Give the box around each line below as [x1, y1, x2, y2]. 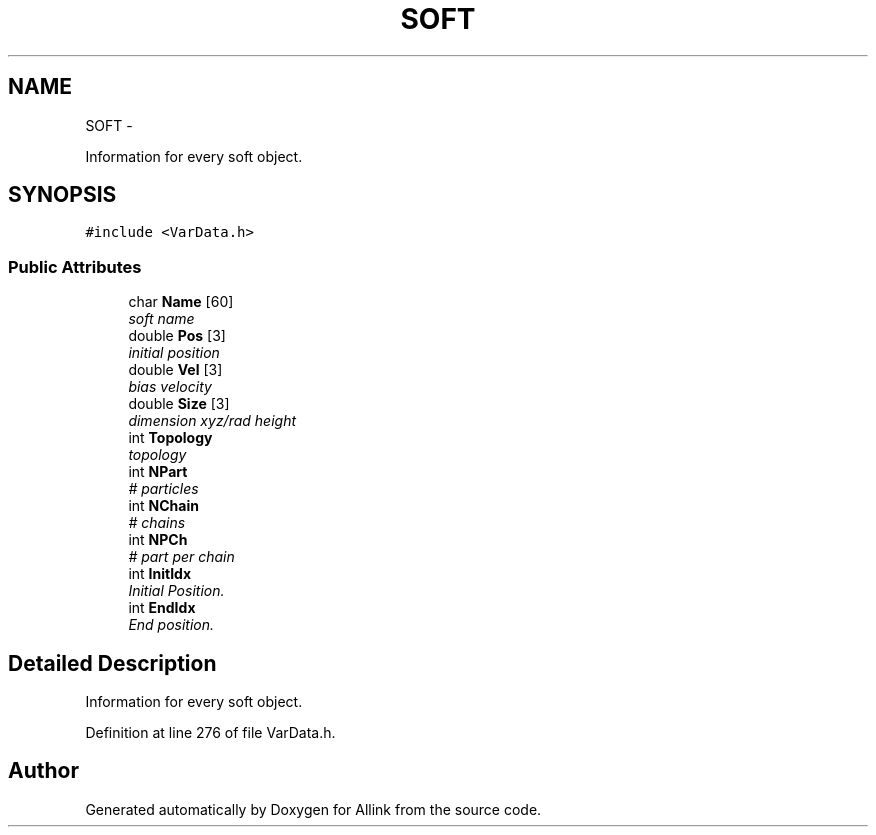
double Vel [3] [128, 361, 223, 379]
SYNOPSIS [8, 182, 117, 208]
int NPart [128, 463, 188, 481]
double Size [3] [128, 395, 230, 413]
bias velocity [128, 378, 212, 396]
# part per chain [128, 548, 235, 566]
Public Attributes [8, 256, 142, 277]
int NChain [128, 497, 199, 515]
